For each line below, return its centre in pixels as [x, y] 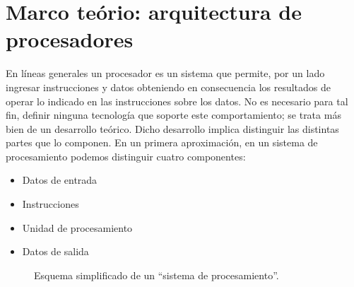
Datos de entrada [60, 180]
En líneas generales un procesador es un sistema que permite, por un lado [165, 73]
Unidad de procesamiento [77, 227]
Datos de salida [55, 251]
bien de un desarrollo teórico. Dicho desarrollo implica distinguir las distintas [172, 128]
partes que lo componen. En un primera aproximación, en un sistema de [162, 142]
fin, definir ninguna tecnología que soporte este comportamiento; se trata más [173, 115]
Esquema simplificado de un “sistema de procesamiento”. [157, 275]
